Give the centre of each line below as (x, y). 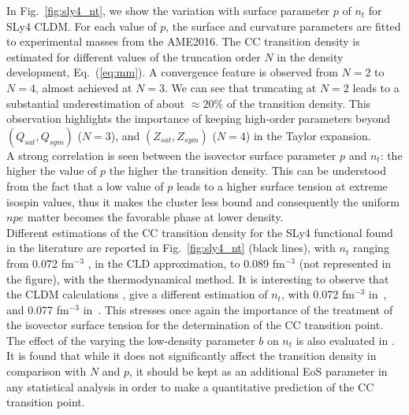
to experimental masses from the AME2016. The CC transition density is (183, 41)
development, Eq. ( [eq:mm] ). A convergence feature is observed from (172, 72)
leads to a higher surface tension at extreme (282, 185)
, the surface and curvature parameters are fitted (283, 26)
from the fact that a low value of (85, 185)
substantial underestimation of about (96, 103)
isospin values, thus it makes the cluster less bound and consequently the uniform (203, 201)
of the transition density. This (299, 103)
